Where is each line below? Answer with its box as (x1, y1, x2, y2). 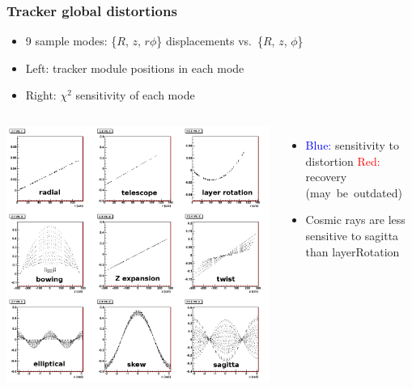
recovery (305, 168, 347, 185)
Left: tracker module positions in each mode (25, 59, 244, 76)
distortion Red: (305, 152, 380, 169)
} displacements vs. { (156, 32, 263, 49)
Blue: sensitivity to (305, 137, 400, 153)
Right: (25, 87, 57, 104)
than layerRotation (305, 243, 400, 260)
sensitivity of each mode (75, 87, 195, 104)
